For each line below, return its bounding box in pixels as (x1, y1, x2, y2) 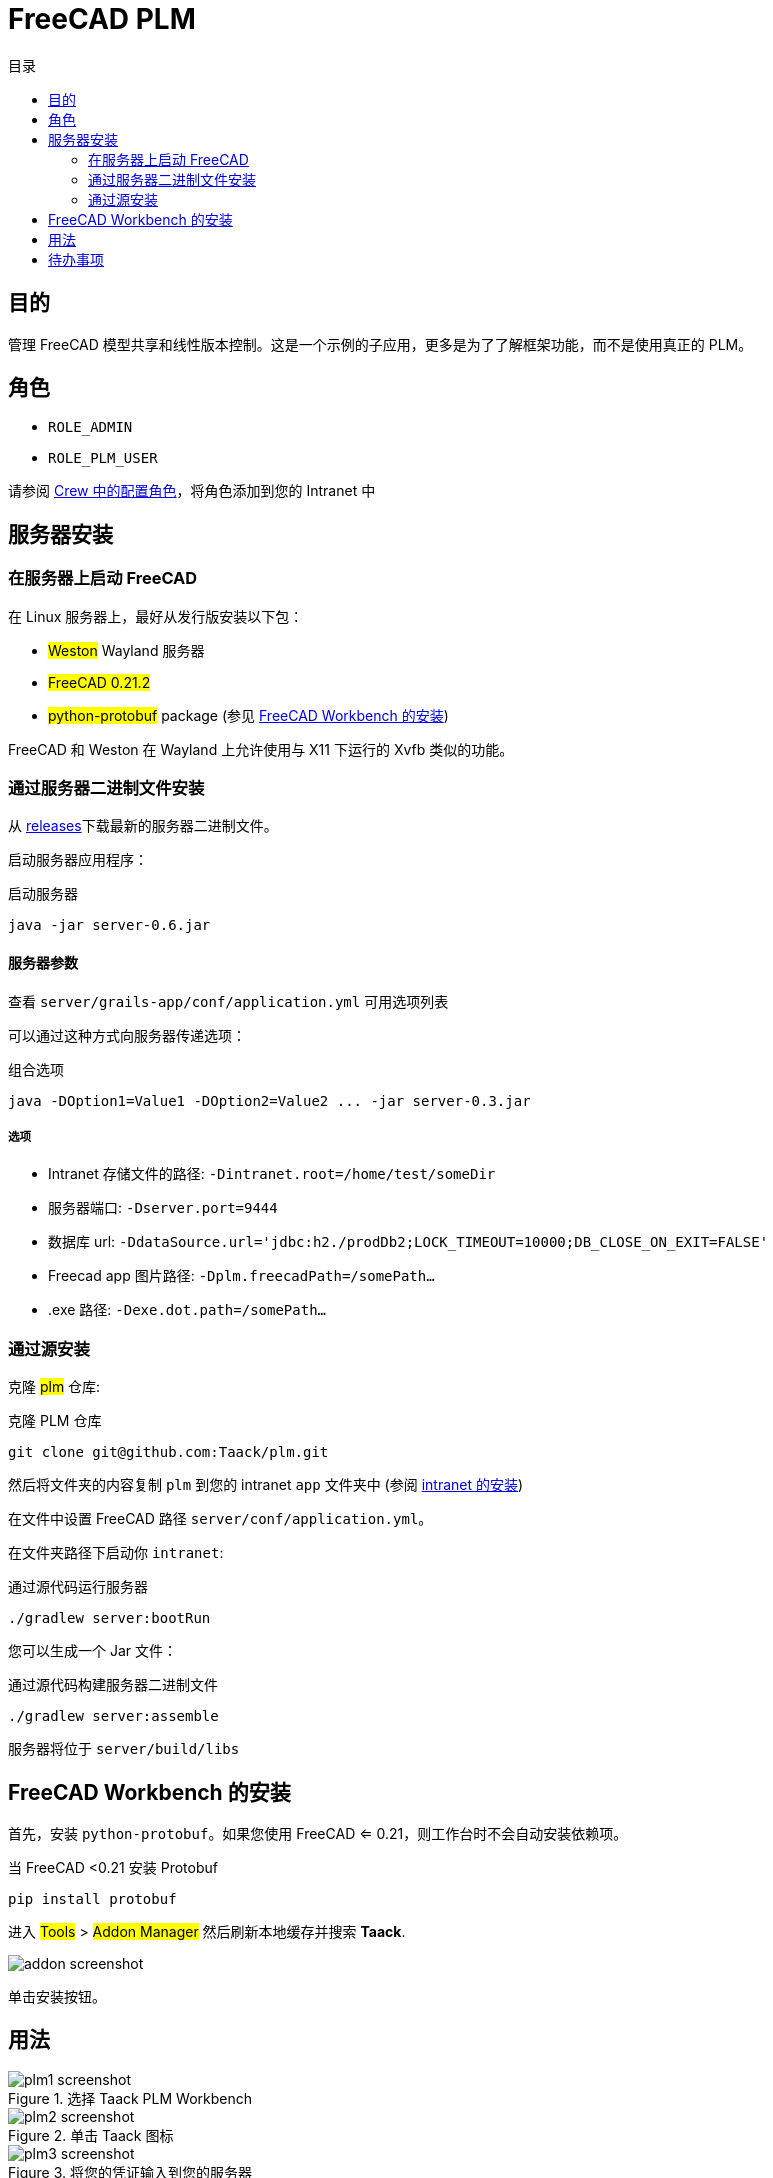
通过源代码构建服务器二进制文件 (8, 1676, 218, 1694)
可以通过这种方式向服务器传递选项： (8, 1026, 246, 1044)
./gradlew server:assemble (8, 1708, 219, 1725)
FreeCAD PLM (8, 2, 196, 36)
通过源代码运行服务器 (8, 1578, 148, 1596)
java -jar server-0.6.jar (8, 917, 211, 934)
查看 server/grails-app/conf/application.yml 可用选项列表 (8, 992, 449, 1010)
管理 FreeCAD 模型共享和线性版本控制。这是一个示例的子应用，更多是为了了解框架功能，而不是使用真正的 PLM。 (8, 335, 753, 353)
